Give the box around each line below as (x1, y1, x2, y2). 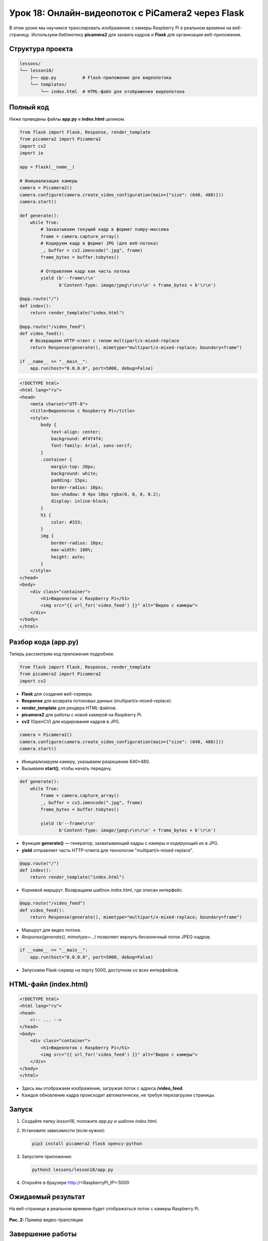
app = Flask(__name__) (19, 164, 75, 170)
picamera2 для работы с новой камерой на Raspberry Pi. (21, 711, 142, 717)
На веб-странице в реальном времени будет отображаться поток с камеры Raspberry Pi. (9, 1205, 200, 1211)
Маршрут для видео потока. (21, 927, 81, 933)
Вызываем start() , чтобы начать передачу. (21, 765, 112, 771)
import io (19, 150, 44, 156)
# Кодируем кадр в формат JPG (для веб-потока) (40, 241, 159, 246)
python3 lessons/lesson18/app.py (32, 1167, 114, 1172)
